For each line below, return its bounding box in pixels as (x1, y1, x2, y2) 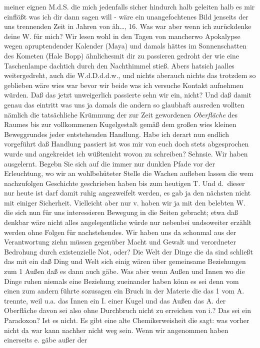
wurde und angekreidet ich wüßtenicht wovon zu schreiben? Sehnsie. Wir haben (4, 148, 248, 158)
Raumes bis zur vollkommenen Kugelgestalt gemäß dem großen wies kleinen (4, 119, 236, 129)
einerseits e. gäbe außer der (4, 334, 87, 345)
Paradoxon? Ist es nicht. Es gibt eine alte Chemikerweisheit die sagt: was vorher (4, 315, 249, 325)
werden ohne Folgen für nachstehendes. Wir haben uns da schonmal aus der (4, 226, 236, 237)
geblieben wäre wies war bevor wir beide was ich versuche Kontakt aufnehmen (4, 79, 243, 90)
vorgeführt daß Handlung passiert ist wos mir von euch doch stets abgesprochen (4, 138, 249, 149)
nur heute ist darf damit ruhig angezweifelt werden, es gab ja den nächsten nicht (4, 187, 251, 198)
